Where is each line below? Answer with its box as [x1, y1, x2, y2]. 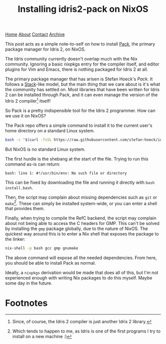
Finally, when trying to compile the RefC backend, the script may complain [5, 215, 157, 221]
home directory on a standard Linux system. [5, 127, 95, 133]
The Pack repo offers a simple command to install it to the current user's [5, 122, 153, 128]
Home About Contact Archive [5, 31, 65, 38]
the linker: [5, 236, 26, 242]
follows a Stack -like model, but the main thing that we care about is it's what [5, 81, 161, 87]
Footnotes [5, 297, 48, 309]
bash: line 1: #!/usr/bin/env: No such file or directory [5, 171, 127, 175]
